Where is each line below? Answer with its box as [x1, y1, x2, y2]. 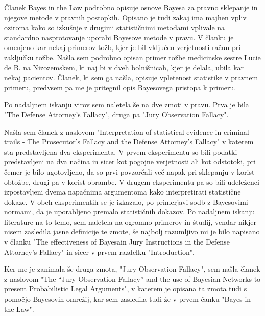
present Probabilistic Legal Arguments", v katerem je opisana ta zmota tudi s [4, 283, 247, 294]
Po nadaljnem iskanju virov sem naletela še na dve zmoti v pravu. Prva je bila [4, 99, 249, 110]
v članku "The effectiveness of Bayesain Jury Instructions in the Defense [4, 236, 230, 247]
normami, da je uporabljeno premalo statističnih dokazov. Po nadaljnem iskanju [4, 206, 255, 217]
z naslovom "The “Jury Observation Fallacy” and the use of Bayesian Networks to [4, 273, 261, 284]
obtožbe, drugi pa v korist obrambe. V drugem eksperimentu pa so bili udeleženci [4, 176, 259, 187]
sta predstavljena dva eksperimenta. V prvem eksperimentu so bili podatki [4, 146, 237, 157]
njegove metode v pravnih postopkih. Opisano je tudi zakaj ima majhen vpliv [4, 12, 247, 22]
